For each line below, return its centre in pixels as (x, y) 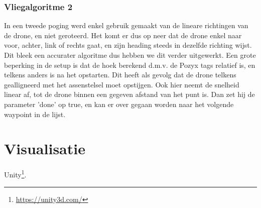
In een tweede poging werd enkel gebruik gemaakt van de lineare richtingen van (126, 25)
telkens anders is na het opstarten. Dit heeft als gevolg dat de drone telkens (120, 75)
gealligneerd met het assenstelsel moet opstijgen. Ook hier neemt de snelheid (122, 84)
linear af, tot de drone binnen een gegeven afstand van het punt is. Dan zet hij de (129, 94)
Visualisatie (45, 148)
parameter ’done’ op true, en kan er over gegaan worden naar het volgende (119, 104)
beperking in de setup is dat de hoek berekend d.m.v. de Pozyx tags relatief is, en (130, 65)
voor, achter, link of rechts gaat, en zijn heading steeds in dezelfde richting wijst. (128, 45)
